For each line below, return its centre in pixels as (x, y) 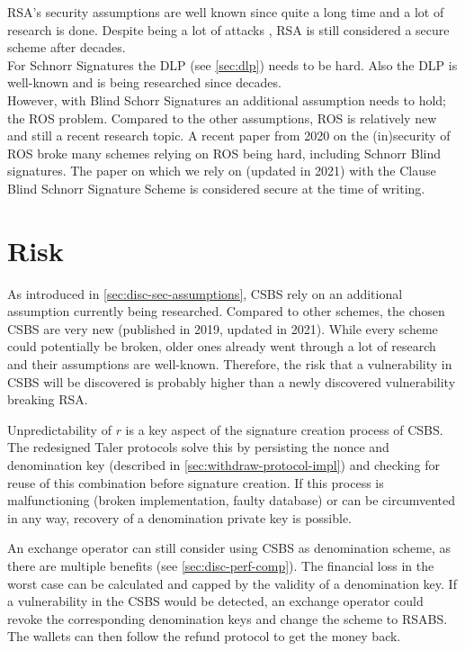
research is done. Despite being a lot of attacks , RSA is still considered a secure (228, 29)
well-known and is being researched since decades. (144, 82)
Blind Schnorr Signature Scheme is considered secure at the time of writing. (216, 188)
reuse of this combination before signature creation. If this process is (196, 482)
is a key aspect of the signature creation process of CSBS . (284, 429)
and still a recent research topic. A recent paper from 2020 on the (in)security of (229, 136)
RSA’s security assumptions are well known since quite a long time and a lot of (226, 12)
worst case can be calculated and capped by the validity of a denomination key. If (232, 583)
